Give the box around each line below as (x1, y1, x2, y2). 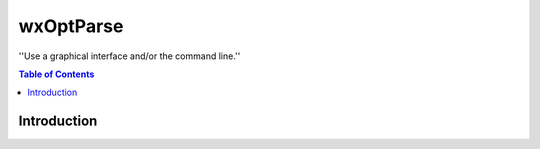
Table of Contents (18, 68, 95, 80)
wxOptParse (18, 15, 124, 37)
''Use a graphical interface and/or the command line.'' (18, 50, 241, 62)
